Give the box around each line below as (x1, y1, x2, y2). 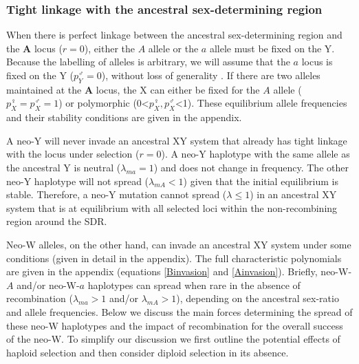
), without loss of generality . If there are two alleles (101, 68, 320, 82)
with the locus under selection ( (6, 147, 140, 161)
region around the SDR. (6, 214, 107, 228)
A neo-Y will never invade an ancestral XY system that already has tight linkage (6, 133, 347, 147)
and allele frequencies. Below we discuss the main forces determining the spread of (6, 304, 353, 319)
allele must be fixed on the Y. (209, 41, 335, 55)
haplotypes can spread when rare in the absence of (87, 277, 301, 292)
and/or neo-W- (17, 277, 80, 292)
